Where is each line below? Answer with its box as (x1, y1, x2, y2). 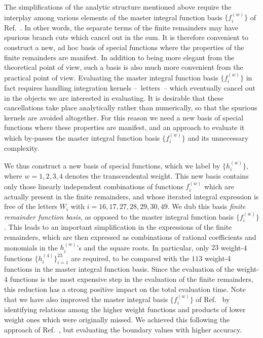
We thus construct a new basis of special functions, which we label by (4, 160, 220, 171)
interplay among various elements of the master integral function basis (4, 12, 222, 22)
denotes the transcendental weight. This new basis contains (65, 171, 249, 181)
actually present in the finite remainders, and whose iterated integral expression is (4, 191, 259, 201)
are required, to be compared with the (71, 252, 190, 263)
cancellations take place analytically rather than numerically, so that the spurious (4, 102, 257, 113)
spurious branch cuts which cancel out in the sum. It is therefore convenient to (4, 32, 248, 43)
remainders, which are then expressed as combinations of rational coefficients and (4, 231, 256, 242)
